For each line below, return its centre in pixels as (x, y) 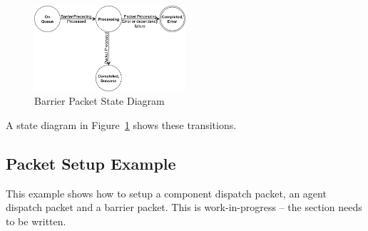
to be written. (36, 221)
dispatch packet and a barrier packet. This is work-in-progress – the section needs (184, 207)
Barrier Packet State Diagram (99, 101)
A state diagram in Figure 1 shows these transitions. (121, 124)
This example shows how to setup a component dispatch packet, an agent (166, 193)
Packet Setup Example (91, 163)
